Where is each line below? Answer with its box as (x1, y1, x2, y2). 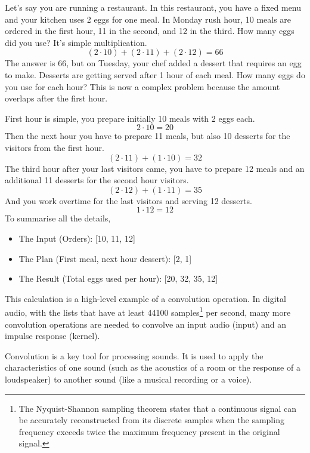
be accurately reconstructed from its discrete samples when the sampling (18, 414, 284, 426)
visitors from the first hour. (5, 141, 104, 153)
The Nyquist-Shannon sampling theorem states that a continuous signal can (18, 402, 297, 414)
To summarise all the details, (5, 212, 111, 224)
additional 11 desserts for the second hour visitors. (5, 174, 189, 186)
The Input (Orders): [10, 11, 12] (18, 232, 135, 244)
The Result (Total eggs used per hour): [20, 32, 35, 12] (18, 272, 218, 285)
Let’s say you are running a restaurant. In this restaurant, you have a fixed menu (5, 1, 302, 13)
